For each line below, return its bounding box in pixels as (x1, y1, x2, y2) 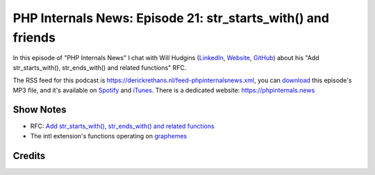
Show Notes (12, 104, 67, 116)
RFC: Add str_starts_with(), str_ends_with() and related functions (30, 122, 215, 131)
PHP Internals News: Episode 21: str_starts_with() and (12, 10, 330, 26)
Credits (12, 149, 46, 162)
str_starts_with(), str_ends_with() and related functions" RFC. (12, 63, 187, 72)
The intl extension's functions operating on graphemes (30, 131, 187, 140)
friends (12, 30, 56, 45)
